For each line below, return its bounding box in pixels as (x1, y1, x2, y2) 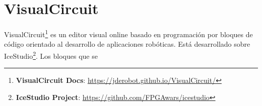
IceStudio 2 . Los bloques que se (4, 49, 98, 61)
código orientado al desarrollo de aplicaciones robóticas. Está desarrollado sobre (4, 39, 250, 49)
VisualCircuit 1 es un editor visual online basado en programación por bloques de (4, 28, 253, 39)
